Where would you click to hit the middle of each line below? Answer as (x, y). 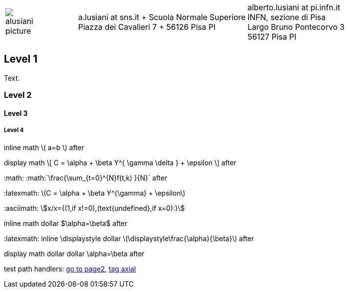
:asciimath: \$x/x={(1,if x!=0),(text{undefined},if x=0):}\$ (95, 208)
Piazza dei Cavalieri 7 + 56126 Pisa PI (147, 27)
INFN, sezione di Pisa (287, 17)
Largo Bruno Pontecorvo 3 (296, 27)
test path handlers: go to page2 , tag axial (70, 269)
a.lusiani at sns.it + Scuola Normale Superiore (162, 17)
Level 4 (14, 130)
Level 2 (18, 95)
